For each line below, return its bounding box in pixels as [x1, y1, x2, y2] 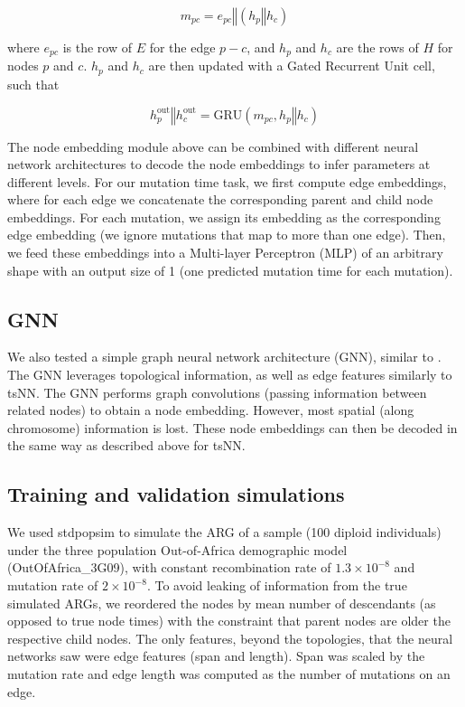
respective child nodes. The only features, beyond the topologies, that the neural [7, 628, 453, 647]
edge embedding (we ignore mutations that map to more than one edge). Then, [7, 225, 446, 244]
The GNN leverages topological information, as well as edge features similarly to [7, 365, 452, 384]
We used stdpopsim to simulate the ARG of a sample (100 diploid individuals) [7, 523, 442, 542]
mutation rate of [7, 576, 98, 594]
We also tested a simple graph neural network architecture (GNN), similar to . [7, 347, 442, 366]
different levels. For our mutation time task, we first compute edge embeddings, [7, 172, 447, 191]
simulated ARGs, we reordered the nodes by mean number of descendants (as [7, 593, 436, 612]
